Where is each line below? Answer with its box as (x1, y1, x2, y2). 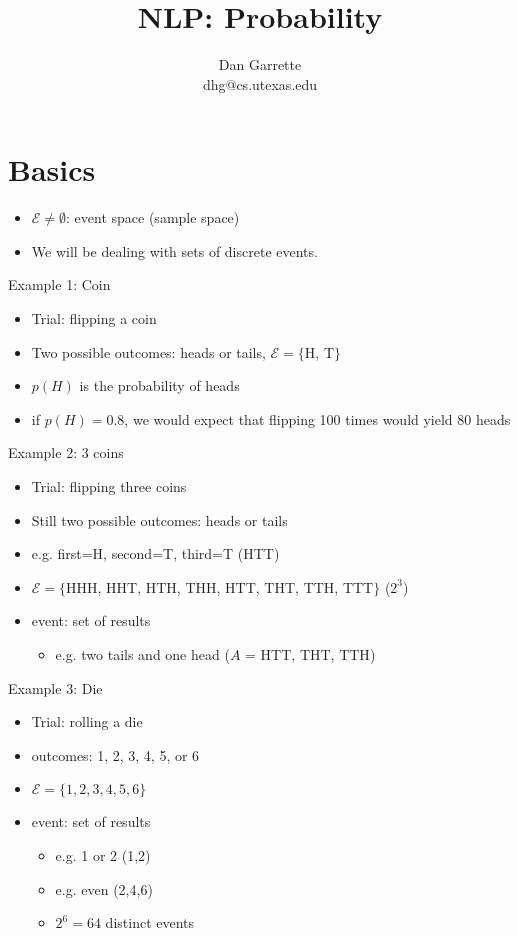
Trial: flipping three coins (31, 476, 187, 496)
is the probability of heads (79, 375, 240, 396)
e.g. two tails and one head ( (55, 643, 230, 664)
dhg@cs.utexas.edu (202, 73, 318, 94)
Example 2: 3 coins (8, 442, 124, 463)
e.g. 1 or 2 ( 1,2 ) (55, 844, 151, 865)
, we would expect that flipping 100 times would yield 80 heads (124, 408, 511, 429)
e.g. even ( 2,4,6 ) (55, 878, 153, 899)
